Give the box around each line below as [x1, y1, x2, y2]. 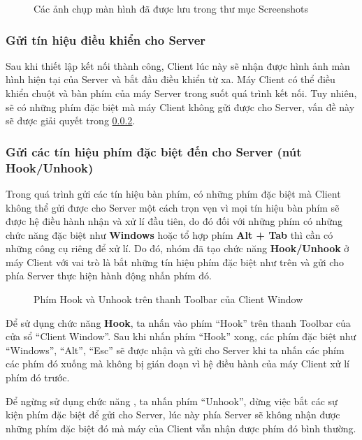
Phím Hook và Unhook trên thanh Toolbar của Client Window [34, 292, 303, 307]
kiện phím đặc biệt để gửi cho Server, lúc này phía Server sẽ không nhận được [6, 407, 340, 422]
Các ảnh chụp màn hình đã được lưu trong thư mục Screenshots [34, 1, 309, 15]
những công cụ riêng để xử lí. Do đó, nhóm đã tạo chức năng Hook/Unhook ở [6, 241, 349, 256]
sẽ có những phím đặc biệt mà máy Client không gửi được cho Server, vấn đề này [6, 99, 355, 114]
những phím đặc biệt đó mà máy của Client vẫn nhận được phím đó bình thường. [6, 420, 356, 435]
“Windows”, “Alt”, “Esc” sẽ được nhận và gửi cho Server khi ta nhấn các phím [6, 342, 345, 357]
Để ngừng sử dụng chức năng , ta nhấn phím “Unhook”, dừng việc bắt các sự [6, 393, 338, 408]
